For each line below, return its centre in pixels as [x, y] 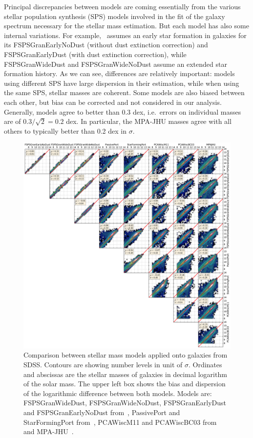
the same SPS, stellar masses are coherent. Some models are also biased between [124, 92]
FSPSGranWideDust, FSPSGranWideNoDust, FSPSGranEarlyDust [125, 403]
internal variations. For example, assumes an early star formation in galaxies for [125, 35]
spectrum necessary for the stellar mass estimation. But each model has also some [126, 26]
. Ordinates [205, 365]
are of [12, 121]
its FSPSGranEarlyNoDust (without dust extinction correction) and [106, 45]
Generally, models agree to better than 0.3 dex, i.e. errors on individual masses [123, 111]
